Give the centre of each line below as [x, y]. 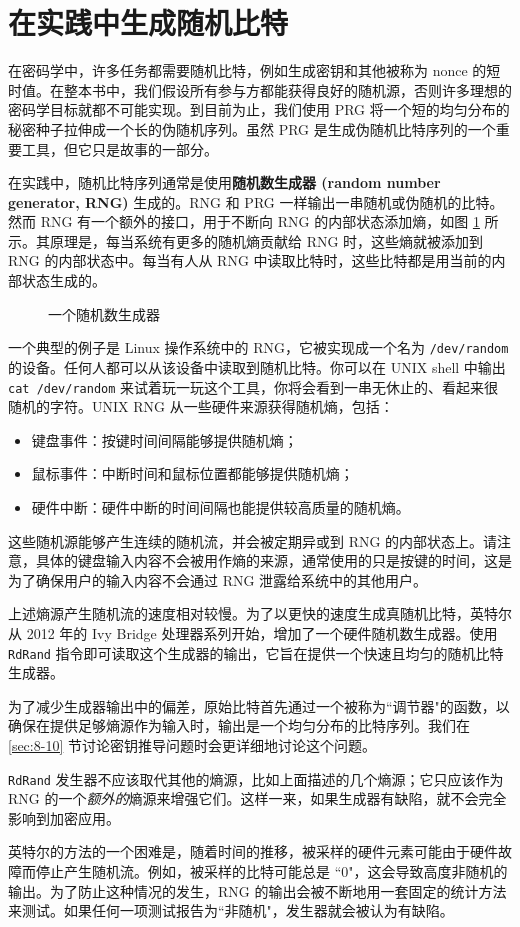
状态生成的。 [63, 280]
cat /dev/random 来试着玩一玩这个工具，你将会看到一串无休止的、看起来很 [253, 386]
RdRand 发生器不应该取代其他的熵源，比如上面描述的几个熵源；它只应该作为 [256, 778]
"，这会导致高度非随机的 [428, 870]
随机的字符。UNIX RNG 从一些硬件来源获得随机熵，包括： [201, 406]
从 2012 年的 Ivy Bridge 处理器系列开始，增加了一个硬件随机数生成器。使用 [253, 632]
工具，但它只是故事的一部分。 [119, 148]
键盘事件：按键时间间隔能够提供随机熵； [164, 439]
